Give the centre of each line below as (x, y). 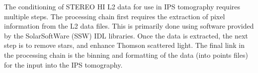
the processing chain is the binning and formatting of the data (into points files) (126, 55)
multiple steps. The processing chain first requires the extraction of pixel (115, 16)
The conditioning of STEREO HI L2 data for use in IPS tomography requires (122, 6)
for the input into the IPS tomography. (63, 64)
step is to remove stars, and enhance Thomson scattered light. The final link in (124, 45)
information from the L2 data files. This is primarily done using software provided (129, 26)
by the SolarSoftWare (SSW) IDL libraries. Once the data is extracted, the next (126, 35)
